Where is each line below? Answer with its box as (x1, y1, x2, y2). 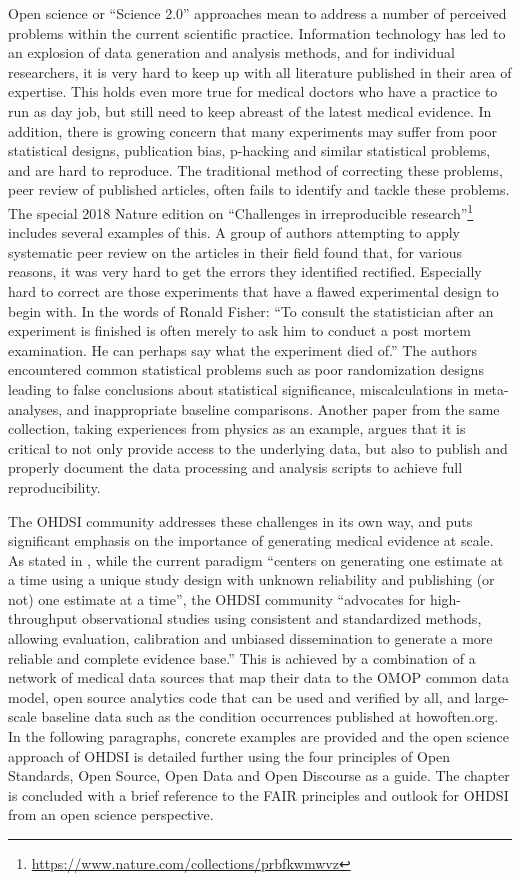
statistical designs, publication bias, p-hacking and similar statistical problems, (8, 140, 491, 161)
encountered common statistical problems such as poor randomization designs (8, 359, 484, 380)
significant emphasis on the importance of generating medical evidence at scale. (8, 530, 494, 551)
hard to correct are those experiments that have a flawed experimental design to (8, 280, 499, 301)
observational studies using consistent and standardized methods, (81, 608, 482, 629)
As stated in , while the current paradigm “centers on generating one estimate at (8, 549, 504, 570)
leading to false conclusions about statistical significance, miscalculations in (8, 378, 470, 399)
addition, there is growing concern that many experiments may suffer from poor (8, 120, 497, 141)
